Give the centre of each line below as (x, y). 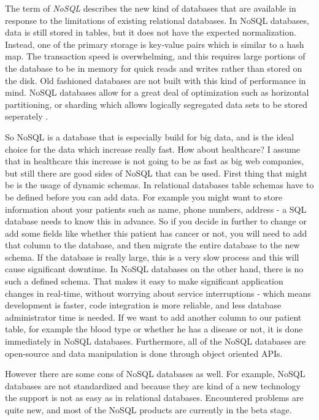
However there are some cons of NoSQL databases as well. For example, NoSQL (155, 374)
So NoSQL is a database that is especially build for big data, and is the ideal (150, 136)
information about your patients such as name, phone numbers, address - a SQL (156, 209)
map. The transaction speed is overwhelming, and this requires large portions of (155, 56)
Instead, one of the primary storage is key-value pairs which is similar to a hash (155, 44)
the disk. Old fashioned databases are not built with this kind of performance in (156, 80)
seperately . (27, 116)
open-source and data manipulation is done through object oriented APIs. (144, 353)
